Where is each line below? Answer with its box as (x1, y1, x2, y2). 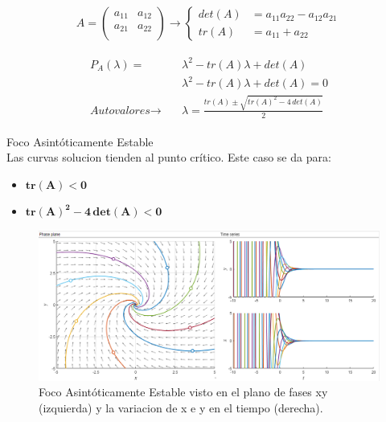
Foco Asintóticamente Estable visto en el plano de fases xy (39, 383, 328, 400)
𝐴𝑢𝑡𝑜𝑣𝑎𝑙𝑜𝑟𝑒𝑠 (89, 104, 150, 117)
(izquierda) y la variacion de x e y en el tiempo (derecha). (39, 399, 323, 416)
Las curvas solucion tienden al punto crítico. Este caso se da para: (6, 149, 331, 166)
